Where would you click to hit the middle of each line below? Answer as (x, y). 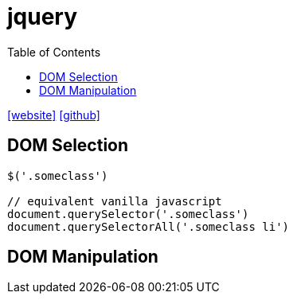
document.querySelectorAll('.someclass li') (148, 226)
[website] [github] (54, 115)
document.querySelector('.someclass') (128, 214)
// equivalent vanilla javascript (115, 201)
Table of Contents (54, 52)
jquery (43, 17)
